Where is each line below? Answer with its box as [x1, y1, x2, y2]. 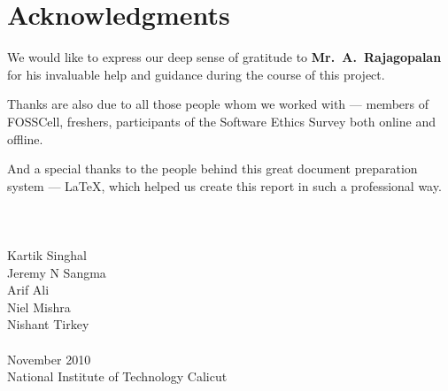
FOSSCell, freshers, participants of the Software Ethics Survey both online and [7, 111, 436, 130]
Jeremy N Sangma [7, 263, 106, 281]
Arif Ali [7, 280, 50, 299]
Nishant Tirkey [7, 315, 89, 333]
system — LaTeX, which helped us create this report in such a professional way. [7, 176, 442, 195]
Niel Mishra [7, 297, 71, 316]
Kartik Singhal [7, 246, 87, 264]
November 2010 [7, 349, 91, 368]
